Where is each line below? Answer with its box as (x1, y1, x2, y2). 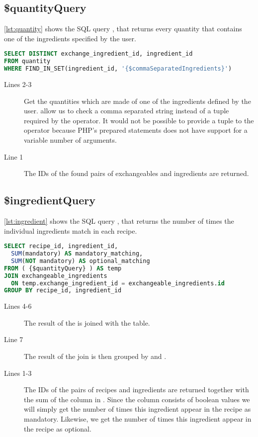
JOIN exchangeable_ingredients (4, 272, 107, 279)
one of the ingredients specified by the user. (4, 33, 136, 43)
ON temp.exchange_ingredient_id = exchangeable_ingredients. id (11, 279, 225, 287)
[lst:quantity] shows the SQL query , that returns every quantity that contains (4, 23, 242, 34)
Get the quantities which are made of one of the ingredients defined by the (24, 95, 251, 106)
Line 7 (4, 334, 23, 345)
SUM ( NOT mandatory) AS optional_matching (11, 257, 150, 264)
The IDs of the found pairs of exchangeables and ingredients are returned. (24, 168, 249, 178)
